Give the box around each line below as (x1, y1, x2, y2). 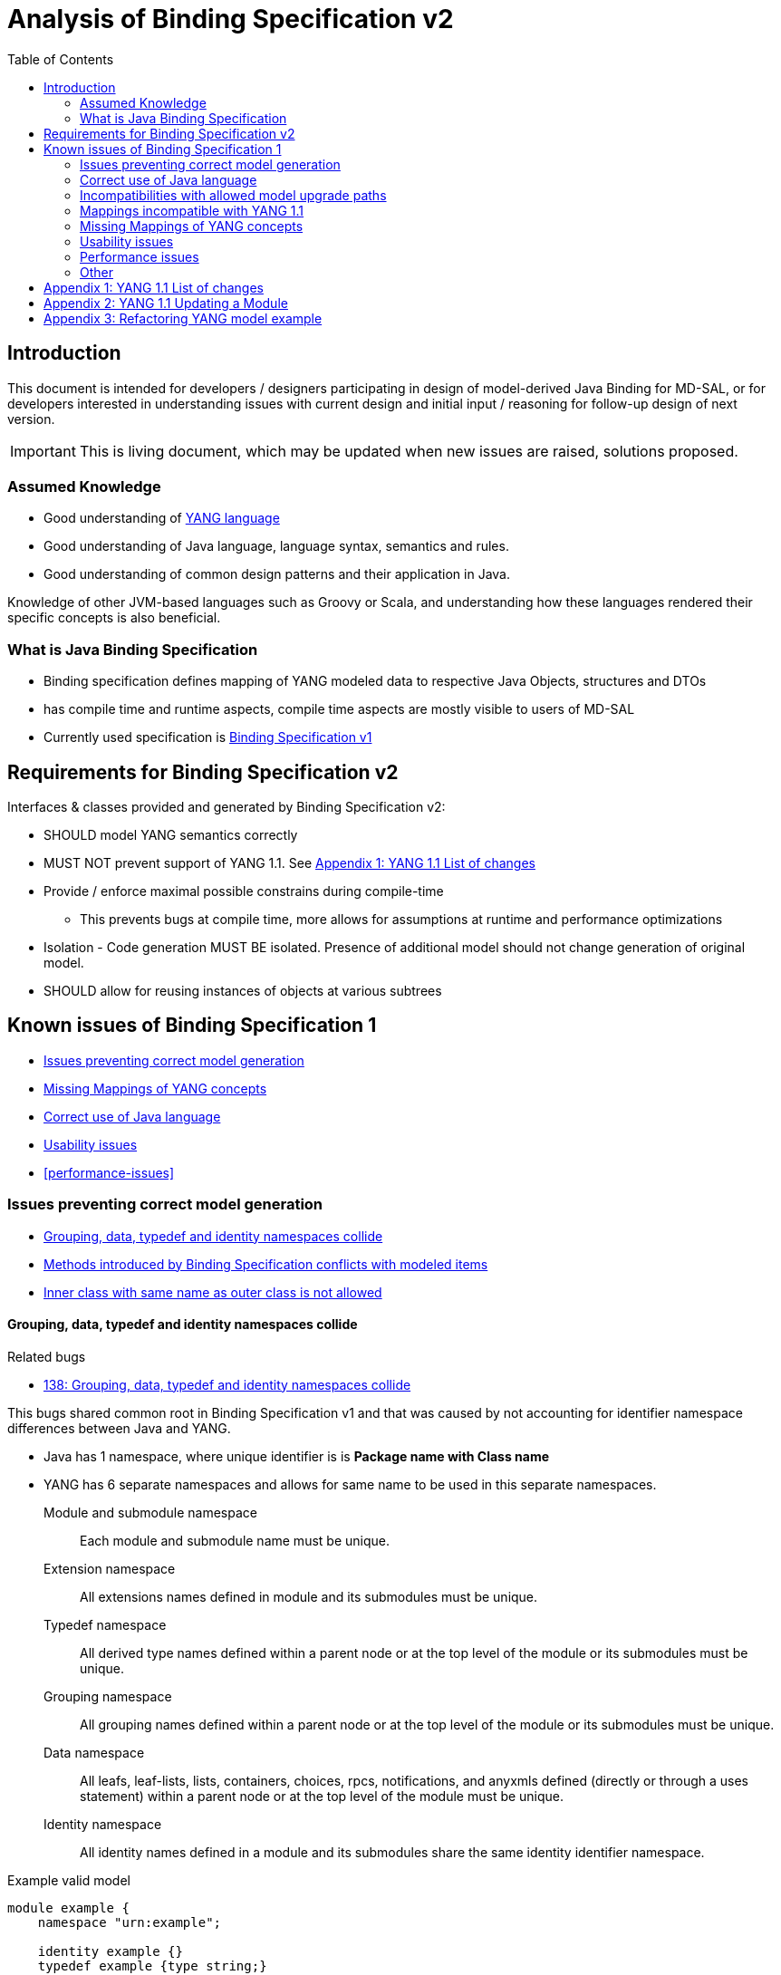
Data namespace (43, 1744, 145, 1760)
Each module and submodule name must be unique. (80, 1532, 390, 1548)
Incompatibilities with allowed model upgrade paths (80, 187, 387, 203)
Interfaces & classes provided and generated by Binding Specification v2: (7, 798, 446, 814)
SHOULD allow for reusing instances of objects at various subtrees (43, 982, 442, 998)
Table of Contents (7, 51, 114, 67)
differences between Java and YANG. (7, 1420, 231, 1436)
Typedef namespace (43, 1616, 167, 1633)
